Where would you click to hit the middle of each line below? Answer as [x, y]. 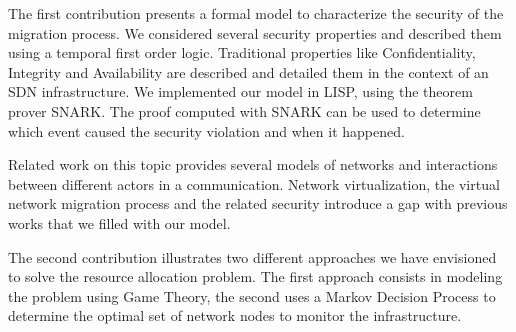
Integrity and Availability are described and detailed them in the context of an [248, 71]
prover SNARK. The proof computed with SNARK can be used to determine [244, 110]
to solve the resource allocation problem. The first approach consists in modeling [255, 276]
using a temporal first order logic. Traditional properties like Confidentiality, [242, 52]
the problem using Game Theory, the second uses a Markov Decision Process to [252, 295]
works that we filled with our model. [119, 222]
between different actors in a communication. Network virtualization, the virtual [254, 183]
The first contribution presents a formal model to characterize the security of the [256, 13]
